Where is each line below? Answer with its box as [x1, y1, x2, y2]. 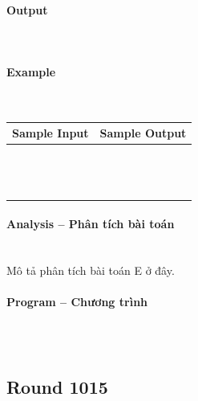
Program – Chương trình [6, 293, 148, 310]
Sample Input [12, 125, 89, 141]
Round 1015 [6, 374, 108, 399]
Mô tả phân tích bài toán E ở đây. [6, 262, 175, 279]
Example [6, 63, 56, 80]
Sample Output [99, 125, 187, 141]
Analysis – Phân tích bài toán [6, 215, 175, 232]
